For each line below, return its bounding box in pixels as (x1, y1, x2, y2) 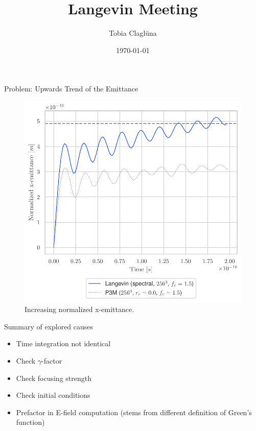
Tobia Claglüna (109, 28, 157, 38)
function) (16, 417, 45, 427)
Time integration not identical (16, 338, 111, 349)
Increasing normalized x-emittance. (25, 304, 134, 315)
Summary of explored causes (4, 321, 94, 331)
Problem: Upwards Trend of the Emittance (4, 83, 138, 94)
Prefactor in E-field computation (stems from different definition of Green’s (16, 406, 252, 417)
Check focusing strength (16, 372, 91, 383)
